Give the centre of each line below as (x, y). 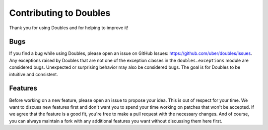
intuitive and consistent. (33, 74)
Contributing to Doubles (60, 13)
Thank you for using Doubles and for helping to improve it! (69, 28)
